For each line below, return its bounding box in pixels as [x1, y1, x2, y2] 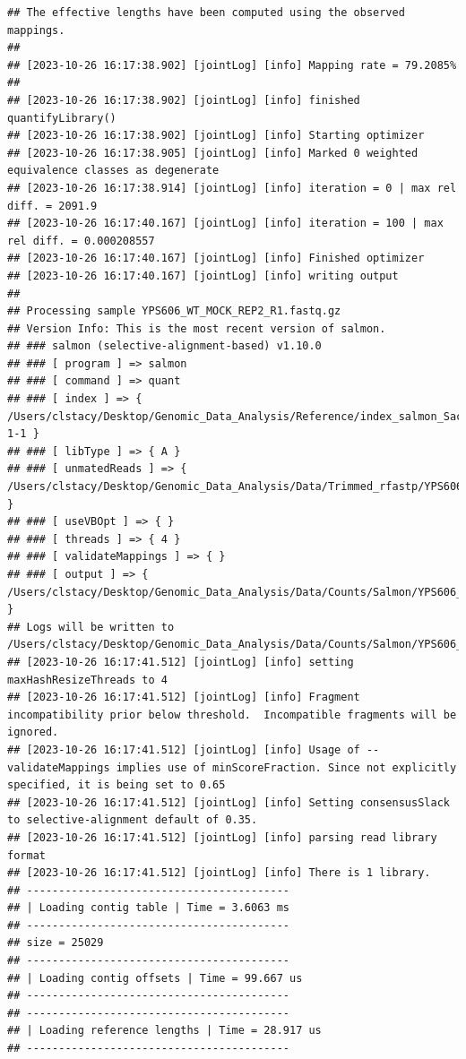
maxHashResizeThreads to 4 [7, 673, 168, 686]
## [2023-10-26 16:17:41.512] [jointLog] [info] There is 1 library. [7, 866, 431, 880]
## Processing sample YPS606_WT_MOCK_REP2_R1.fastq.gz [7, 305, 341, 318]
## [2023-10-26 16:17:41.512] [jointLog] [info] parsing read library [7, 831, 437, 844]
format [7, 848, 46, 862]
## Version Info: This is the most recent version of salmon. [7, 322, 386, 335]
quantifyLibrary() [7, 111, 116, 125]
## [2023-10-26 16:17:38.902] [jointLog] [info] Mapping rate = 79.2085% [7, 58, 457, 72]
